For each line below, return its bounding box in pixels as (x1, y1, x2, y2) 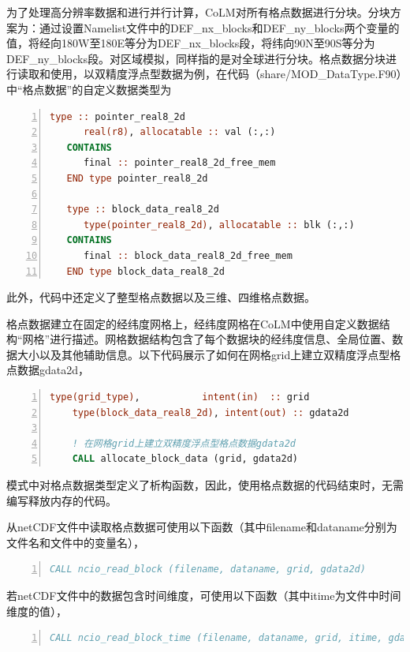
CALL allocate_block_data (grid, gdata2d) (72, 453, 298, 465)
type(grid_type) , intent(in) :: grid (50, 392, 310, 403)
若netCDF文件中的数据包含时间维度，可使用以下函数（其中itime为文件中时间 (6, 587, 401, 603)
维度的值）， (6, 602, 67, 619)
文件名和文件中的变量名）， (6, 534, 144, 550)
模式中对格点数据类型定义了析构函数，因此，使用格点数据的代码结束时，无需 (6, 477, 404, 493)
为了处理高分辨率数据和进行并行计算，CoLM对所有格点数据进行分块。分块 (6, 4, 390, 20)
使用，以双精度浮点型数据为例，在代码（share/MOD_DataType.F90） (50, 66, 402, 82)
